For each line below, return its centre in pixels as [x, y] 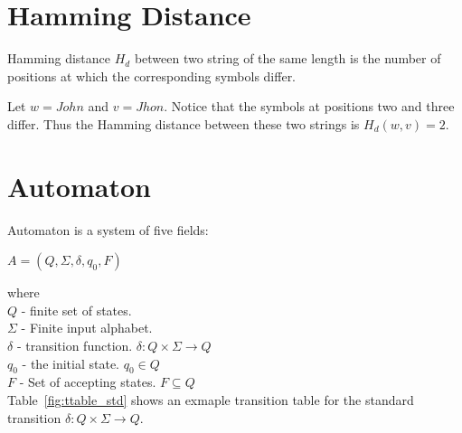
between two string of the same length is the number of [288, 58]
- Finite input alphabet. [87, 328]
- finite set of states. [76, 310]
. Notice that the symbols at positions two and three [309, 106]
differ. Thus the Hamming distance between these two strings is [184, 123]
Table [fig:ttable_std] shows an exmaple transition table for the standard [211, 399]
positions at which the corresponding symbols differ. [152, 75]
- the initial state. [71, 363]
